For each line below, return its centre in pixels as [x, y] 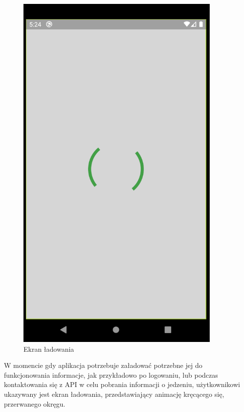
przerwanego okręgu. [35, 403]
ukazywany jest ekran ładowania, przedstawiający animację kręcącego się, [114, 394]
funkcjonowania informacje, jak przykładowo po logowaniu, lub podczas [111, 375]
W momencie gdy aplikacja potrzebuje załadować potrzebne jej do [103, 365]
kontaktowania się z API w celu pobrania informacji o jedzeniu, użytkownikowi [122, 384]
